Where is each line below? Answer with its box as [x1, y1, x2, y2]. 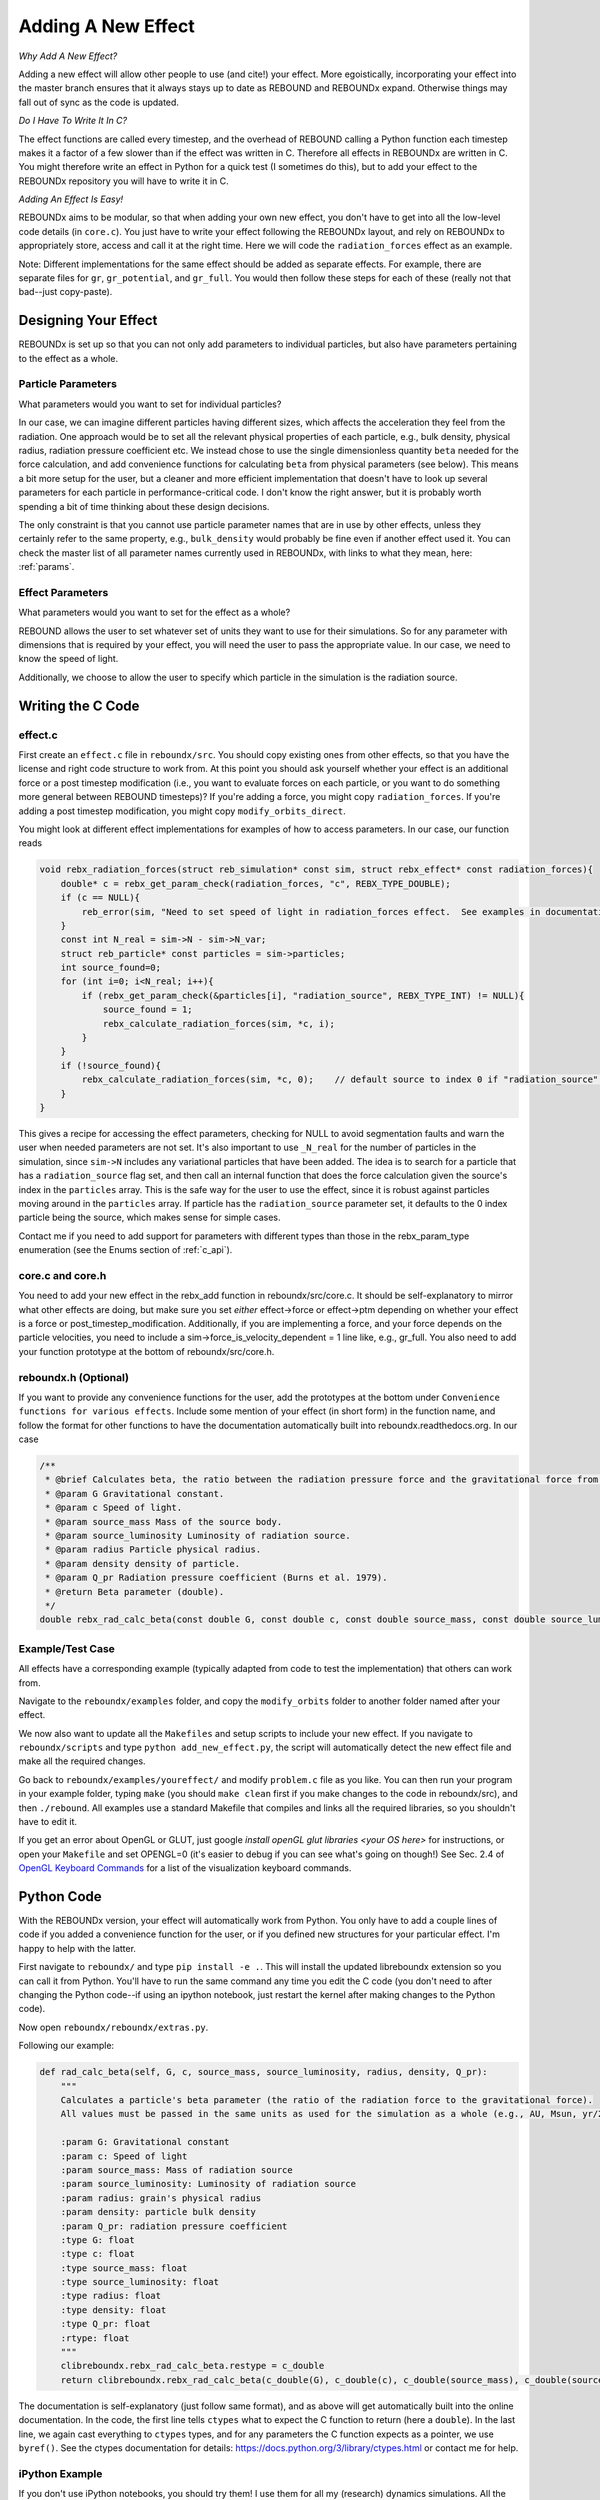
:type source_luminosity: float [60, 2276, 220, 2288]
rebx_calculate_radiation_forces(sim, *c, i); [102, 1018, 335, 1029]
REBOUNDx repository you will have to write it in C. [18, 175, 229, 187]
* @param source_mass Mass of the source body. [45, 1516, 283, 1527]
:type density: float [60, 2304, 167, 2315]
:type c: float [60, 2248, 135, 2260]
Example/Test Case [18, 1641, 115, 1655]
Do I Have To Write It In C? [18, 115, 128, 127]
